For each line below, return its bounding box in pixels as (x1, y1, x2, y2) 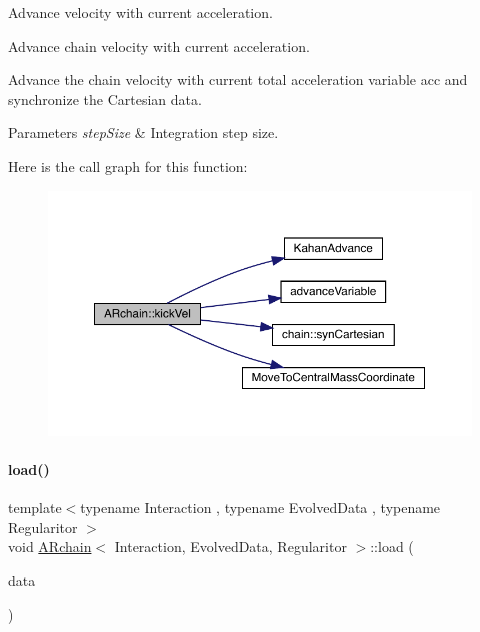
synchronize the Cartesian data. (8, 88, 202, 109)
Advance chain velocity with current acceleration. (8, 35, 310, 56)
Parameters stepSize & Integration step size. (8, 122, 279, 143)
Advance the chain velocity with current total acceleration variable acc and (8, 69, 468, 90)
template (8, 497, 62, 518)
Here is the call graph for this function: (8, 155, 248, 176)
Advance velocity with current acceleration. (8, 2, 273, 22)
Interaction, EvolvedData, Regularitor (114, 536, 347, 557)
